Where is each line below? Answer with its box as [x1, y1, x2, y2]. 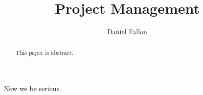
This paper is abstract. [15, 48, 73, 56]
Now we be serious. [4, 83, 61, 94]
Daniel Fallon [107, 26, 147, 37]
